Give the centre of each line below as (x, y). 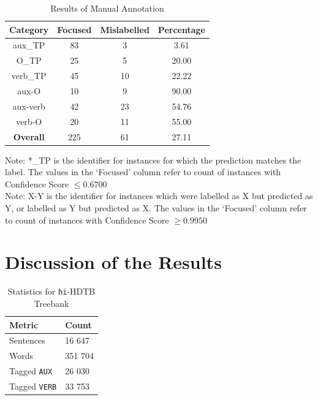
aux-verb (29, 106)
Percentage (181, 29)
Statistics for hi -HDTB (51, 291)
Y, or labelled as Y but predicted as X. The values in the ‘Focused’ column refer (156, 207)
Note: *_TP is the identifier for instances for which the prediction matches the (153, 160)
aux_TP (29, 45)
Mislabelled (125, 29)
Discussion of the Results (113, 262)
